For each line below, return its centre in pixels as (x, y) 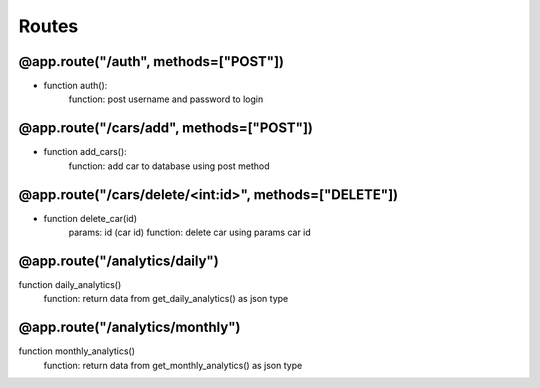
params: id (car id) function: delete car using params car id (190, 232)
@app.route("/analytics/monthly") (129, 327)
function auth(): (75, 86)
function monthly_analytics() (76, 351)
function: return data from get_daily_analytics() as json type (166, 299)
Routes (48, 26)
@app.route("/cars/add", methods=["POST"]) (166, 128)
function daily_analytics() (70, 284)
